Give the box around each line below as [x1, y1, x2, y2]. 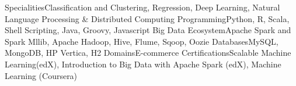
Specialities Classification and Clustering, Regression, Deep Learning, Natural [5, 1, 280, 13]
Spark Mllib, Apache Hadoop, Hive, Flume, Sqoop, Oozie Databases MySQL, [5, 35, 278, 47]
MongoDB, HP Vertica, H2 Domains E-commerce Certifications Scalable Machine [5, 46, 291, 59]
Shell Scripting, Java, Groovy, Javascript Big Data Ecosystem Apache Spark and [5, 24, 291, 36]
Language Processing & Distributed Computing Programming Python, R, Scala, [5, 12, 290, 24]
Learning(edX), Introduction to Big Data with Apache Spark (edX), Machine [5, 58, 281, 70]
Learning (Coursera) [5, 69, 78, 81]
